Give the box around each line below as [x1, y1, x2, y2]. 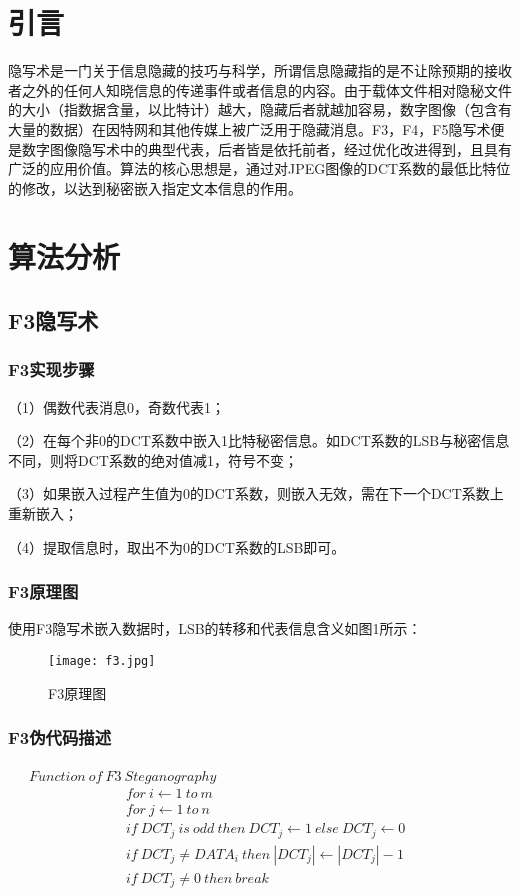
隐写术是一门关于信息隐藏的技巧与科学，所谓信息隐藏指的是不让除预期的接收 [8, 60, 512, 81]
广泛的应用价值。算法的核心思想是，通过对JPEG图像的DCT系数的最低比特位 [8, 158, 511, 179]
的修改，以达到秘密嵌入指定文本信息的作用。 [8, 177, 302, 198]
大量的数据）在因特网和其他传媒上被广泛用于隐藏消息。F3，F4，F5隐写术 [8, 118, 491, 139]
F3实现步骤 [8, 357, 95, 382]
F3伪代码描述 [8, 725, 112, 750]
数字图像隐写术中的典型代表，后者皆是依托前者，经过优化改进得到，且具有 [21, 138, 512, 159]
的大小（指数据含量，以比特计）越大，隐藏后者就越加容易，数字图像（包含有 [8, 99, 512, 120]
